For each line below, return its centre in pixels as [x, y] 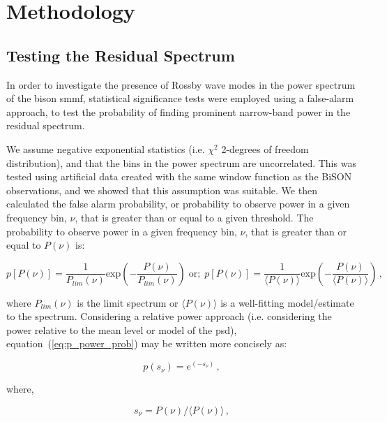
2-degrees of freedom [265, 148]
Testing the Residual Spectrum [121, 55]
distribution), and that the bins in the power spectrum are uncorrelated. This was [181, 162]
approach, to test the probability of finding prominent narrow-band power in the [179, 111]
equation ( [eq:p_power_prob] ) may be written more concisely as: [147, 343]
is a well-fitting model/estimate [287, 302]
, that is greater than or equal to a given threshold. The [194, 217]
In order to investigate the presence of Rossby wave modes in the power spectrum [181, 84]
